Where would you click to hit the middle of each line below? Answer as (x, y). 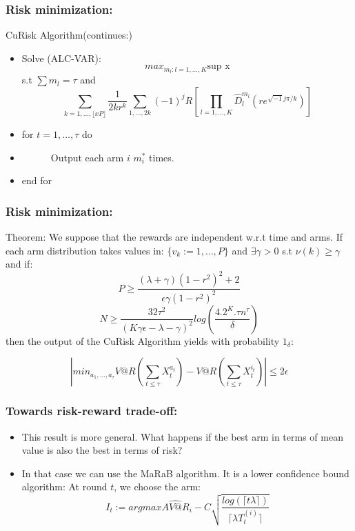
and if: (19, 264)
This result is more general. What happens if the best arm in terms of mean (182, 436)
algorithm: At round (64, 487)
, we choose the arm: (157, 487)
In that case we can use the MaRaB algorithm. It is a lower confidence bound (185, 473)
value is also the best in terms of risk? (102, 450)
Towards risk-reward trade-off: (92, 411)
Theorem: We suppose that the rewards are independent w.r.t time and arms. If (174, 237)
